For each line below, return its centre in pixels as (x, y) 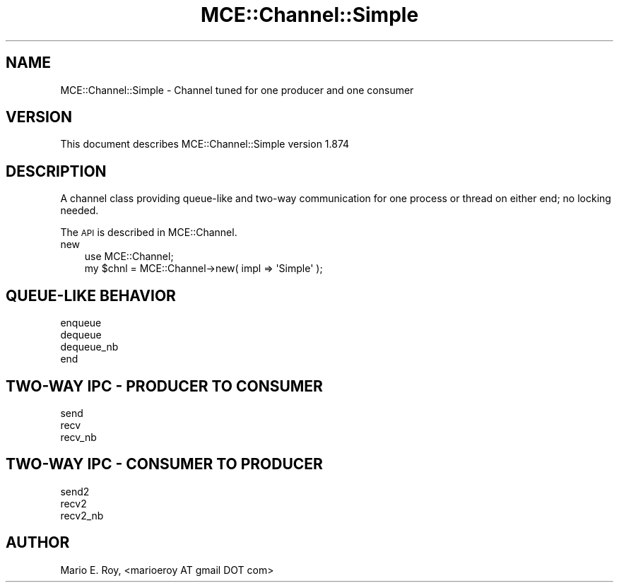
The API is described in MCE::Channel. (149, 233)
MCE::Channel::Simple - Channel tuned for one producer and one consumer (237, 90)
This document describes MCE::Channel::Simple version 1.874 (205, 144)
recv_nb (78, 437)
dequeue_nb (89, 347)
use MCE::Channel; (129, 257)
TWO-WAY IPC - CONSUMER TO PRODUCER (164, 464)
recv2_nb (82, 515)
